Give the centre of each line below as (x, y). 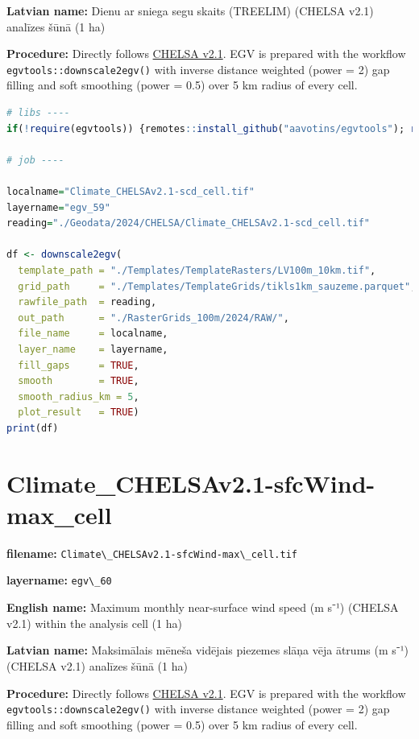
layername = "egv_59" (58, 207)
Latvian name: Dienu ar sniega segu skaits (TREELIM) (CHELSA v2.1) (190, 10)
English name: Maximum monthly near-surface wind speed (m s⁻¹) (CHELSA (203, 607)
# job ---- (35, 160)
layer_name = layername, (93, 349)
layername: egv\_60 (59, 580)
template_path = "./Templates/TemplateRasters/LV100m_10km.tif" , (197, 270)
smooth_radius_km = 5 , (79, 396)
